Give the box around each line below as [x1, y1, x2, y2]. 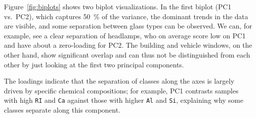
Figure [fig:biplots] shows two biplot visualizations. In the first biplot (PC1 [4, 1, 231, 11]
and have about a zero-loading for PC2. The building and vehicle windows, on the [4, 40, 253, 50]
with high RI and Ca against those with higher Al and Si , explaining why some [4, 95, 244, 105]
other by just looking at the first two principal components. [4, 59, 184, 69]
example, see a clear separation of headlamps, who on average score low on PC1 [4, 30, 246, 40]
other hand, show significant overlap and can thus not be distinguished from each [4, 49, 250, 59]
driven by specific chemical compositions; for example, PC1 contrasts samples [4, 85, 239, 95]
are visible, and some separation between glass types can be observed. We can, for [4, 21, 252, 31]
